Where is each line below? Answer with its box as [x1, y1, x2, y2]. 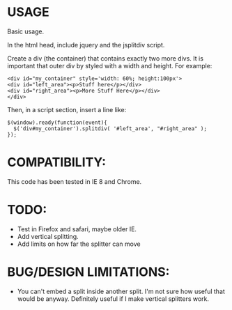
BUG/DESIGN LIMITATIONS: [7, 264, 170, 279]
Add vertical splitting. [17, 232, 79, 240]
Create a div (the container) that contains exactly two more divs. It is [7, 54, 204, 63]
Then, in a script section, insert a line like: [7, 105, 127, 114]
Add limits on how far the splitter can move [17, 240, 141, 248]
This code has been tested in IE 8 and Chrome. [7, 177, 142, 185]
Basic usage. [7, 27, 45, 36]
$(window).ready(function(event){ [7, 119, 108, 126]
